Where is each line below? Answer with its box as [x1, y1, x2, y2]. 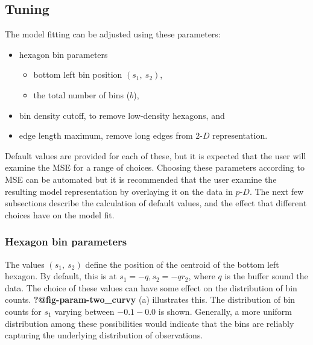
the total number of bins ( [33, 88, 130, 101]
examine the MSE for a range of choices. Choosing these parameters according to [5, 161, 305, 174]
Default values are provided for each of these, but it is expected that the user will [5, 149, 306, 162]
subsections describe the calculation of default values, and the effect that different [5, 197, 307, 209]
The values [5, 258, 45, 270]
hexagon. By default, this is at [5, 270, 117, 282]
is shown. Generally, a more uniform [158, 305, 292, 317]
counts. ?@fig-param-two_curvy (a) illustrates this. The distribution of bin [5, 293, 296, 306]
